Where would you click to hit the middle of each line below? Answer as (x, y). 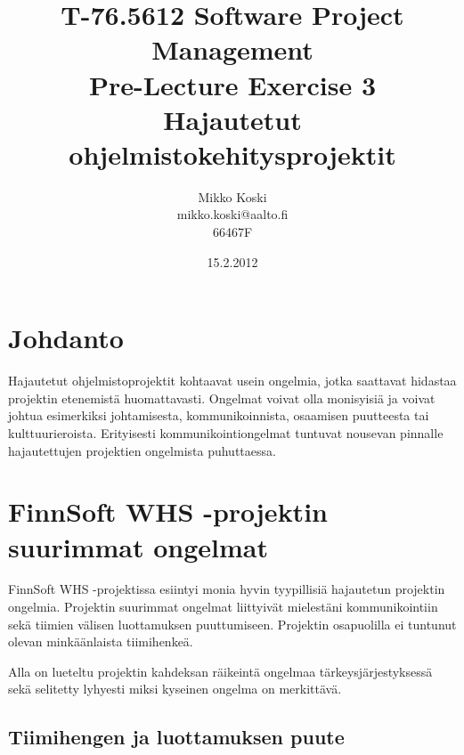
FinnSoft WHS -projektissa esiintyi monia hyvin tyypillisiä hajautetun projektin (227, 589)
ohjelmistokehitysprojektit (232, 154)
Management (232, 49)
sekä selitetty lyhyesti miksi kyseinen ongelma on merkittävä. (175, 689)
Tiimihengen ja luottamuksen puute (176, 737)
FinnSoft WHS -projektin (168, 511)
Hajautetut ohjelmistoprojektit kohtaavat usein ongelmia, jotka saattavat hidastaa (232, 381)
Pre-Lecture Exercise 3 (232, 84)
